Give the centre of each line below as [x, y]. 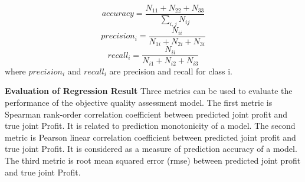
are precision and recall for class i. [171, 71]
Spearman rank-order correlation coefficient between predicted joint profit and [146, 114]
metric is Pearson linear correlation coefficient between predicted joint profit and [150, 137]
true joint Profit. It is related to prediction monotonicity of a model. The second [150, 126]
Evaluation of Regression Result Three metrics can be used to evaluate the [149, 91]
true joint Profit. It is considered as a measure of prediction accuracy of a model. [151, 149]
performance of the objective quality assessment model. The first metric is [139, 103]
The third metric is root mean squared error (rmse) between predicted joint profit [153, 160]
